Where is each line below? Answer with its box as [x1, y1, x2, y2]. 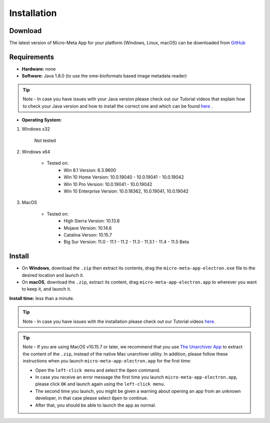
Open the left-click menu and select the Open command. [35, 367, 160, 373]
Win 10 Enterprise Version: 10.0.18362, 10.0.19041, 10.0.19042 [63, 188, 189, 194]
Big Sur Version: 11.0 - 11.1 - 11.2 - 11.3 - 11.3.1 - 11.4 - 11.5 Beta [63, 239, 189, 245]
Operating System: [21, 116, 62, 122]
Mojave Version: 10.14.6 [63, 225, 112, 231]
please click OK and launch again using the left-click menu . [35, 381, 165, 387]
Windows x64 [21, 149, 50, 155]
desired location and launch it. [21, 272, 84, 278]
